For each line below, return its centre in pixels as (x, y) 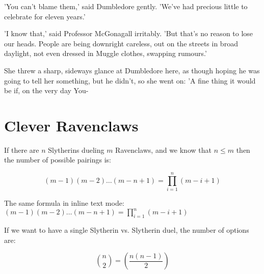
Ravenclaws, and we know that (163, 149)
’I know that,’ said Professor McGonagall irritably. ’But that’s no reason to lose (129, 33)
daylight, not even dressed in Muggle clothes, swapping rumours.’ (105, 53)
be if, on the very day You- (46, 90)
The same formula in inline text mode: (64, 203)
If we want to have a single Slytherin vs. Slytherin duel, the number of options (127, 230)
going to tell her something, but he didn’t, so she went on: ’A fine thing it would (130, 80)
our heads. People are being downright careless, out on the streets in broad (121, 43)
